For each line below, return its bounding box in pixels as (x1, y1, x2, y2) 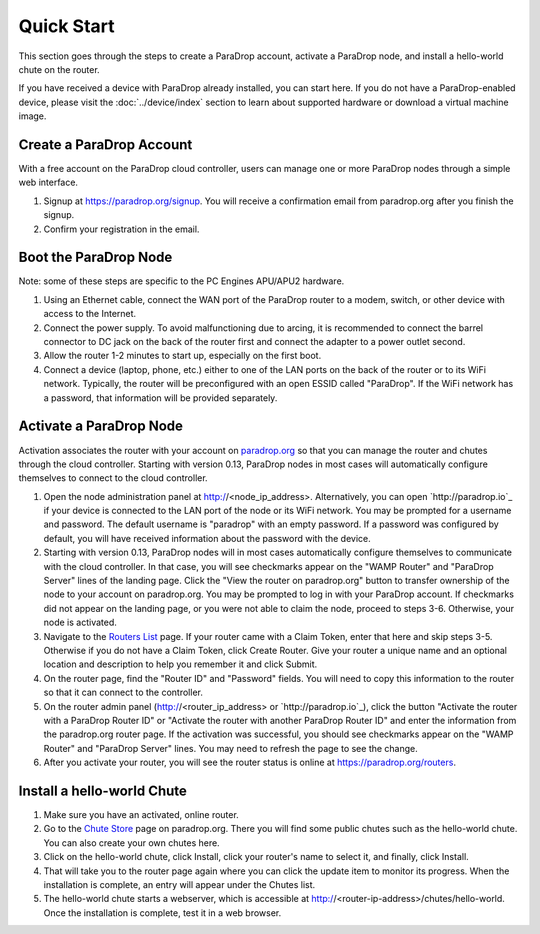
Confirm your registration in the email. (43, 223, 200, 235)
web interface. (18, 176, 79, 189)
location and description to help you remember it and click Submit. (43, 658, 318, 670)
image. (18, 110, 47, 122)
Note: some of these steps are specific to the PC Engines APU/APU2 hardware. (18, 275, 345, 287)
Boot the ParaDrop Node (18, 249, 173, 266)
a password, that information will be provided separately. (43, 391, 278, 404)
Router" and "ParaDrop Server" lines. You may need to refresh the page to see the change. (43, 742, 419, 754)
